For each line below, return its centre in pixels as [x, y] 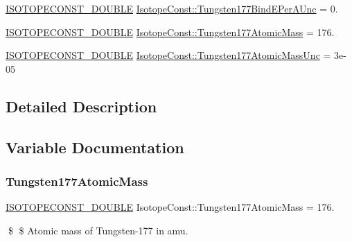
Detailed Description [81, 106]
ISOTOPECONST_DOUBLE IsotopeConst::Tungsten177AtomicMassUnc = [168, 55]
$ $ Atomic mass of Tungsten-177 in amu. [98, 230]
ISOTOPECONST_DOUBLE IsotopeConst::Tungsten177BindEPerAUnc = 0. [172, 8]
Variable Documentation [95, 147]
